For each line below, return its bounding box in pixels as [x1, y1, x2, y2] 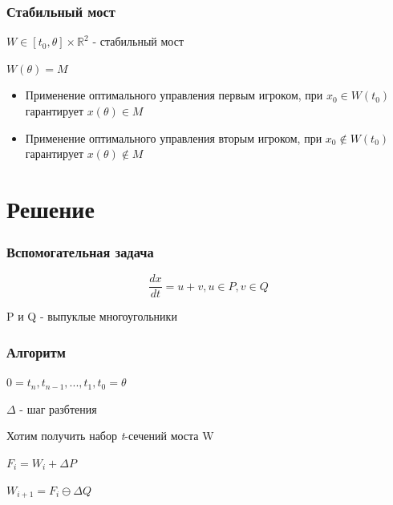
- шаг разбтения [19, 400, 97, 417]
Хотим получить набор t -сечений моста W [6, 427, 214, 444]
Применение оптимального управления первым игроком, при [25, 87, 323, 103]
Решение [6, 192, 95, 224]
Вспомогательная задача [6, 242, 154, 262]
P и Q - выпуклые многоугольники [6, 308, 177, 325]
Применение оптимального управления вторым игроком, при [25, 129, 322, 146]
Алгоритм [6, 341, 66, 362]
